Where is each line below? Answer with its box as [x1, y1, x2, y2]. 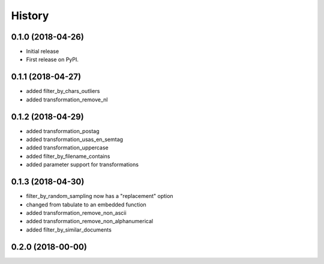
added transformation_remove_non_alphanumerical [26, 218, 153, 225]
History [11, 9, 49, 22]
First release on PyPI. [26, 56, 79, 63]
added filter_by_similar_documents [26, 226, 112, 233]
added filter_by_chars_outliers [26, 88, 100, 95]
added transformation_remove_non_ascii [26, 209, 127, 216]
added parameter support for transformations [26, 161, 139, 168]
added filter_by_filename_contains [26, 152, 110, 160]
